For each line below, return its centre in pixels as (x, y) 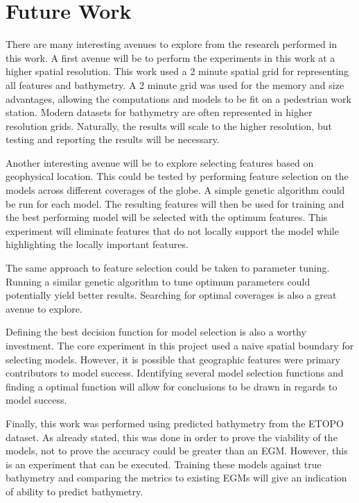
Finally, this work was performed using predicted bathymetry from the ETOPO (175, 423)
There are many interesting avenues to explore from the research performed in (172, 44)
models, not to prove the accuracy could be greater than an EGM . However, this (177, 451)
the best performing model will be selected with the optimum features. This (167, 217)
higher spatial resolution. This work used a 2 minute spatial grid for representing (177, 71)
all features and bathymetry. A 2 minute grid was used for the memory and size (175, 84)
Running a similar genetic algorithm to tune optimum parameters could (158, 281)
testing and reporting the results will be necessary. (113, 139)
